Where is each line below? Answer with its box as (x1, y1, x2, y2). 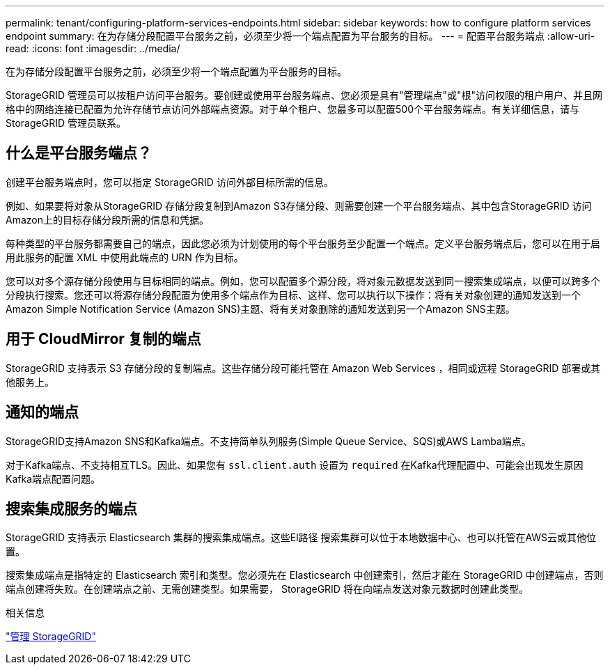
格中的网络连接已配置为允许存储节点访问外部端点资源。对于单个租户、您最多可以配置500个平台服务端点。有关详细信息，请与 (6, 103, 579, 115)
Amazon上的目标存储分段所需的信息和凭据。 (6, 213, 209, 226)
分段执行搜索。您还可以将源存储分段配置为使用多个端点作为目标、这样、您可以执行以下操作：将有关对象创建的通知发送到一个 (6, 288, 581, 301)
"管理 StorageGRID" (6, 630, 96, 643)
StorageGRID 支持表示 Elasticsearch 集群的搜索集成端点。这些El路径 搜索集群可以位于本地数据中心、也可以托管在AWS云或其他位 (6, 531, 597, 544)
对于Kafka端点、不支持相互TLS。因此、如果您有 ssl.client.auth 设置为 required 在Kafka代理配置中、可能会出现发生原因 (6, 458, 584, 471)
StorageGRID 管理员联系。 (6, 117, 126, 129)
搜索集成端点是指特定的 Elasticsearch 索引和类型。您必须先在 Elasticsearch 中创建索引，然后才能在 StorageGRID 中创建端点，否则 (6, 569, 604, 582)
